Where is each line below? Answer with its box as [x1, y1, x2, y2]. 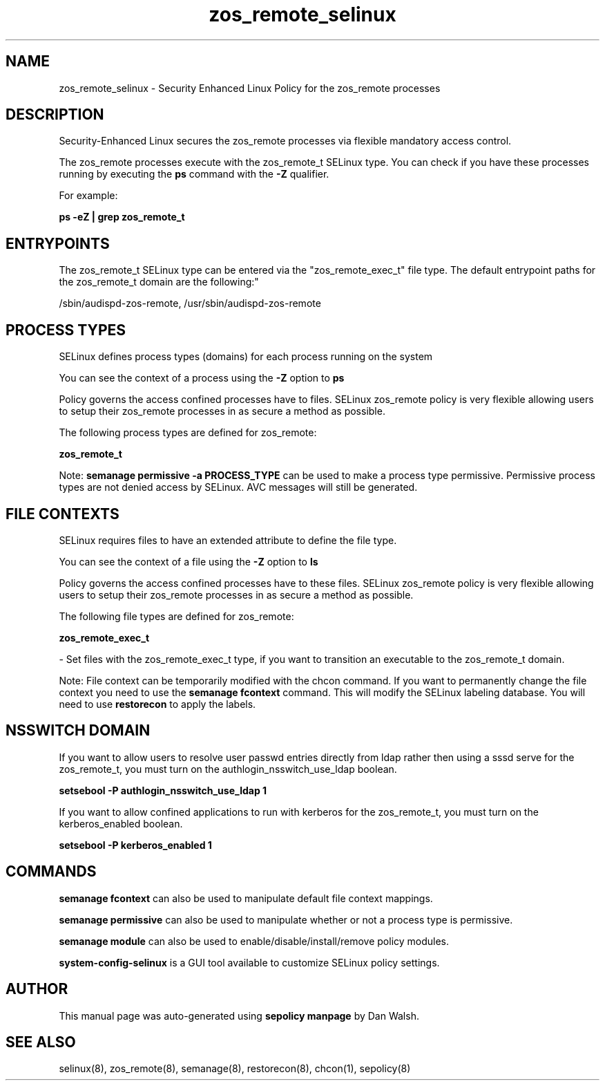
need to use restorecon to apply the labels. [59, 698, 256, 710]
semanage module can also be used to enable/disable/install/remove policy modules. [59, 935, 450, 947]
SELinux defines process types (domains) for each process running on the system [59, 350, 433, 363]
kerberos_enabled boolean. [59, 817, 183, 830]
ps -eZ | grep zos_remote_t [59, 211, 185, 223]
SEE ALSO [6, 1033, 76, 1051]
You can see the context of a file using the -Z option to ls [59, 555, 318, 568]
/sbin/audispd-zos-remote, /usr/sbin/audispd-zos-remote [59, 297, 321, 310]
